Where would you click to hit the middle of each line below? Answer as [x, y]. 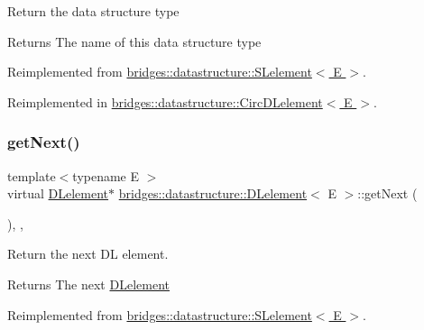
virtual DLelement [58, 193]
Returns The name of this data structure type [134, 41]
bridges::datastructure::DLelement [213, 193]
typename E [106, 175]
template [32, 175]
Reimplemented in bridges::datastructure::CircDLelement [165, 101]
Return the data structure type [93, 11]
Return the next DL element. [88, 254]
